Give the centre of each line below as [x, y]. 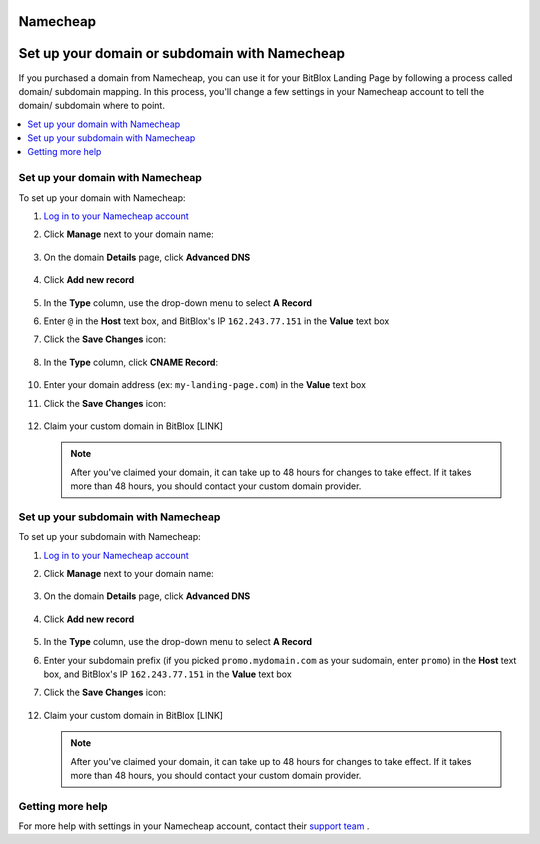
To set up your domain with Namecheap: [102, 197]
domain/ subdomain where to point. [91, 106]
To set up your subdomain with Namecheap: [110, 537]
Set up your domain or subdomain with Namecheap [181, 53]
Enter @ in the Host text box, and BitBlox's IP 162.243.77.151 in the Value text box [216, 321]
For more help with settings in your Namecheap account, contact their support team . [194, 826]
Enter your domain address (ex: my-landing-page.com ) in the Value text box [205, 385]
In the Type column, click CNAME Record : [131, 362]
